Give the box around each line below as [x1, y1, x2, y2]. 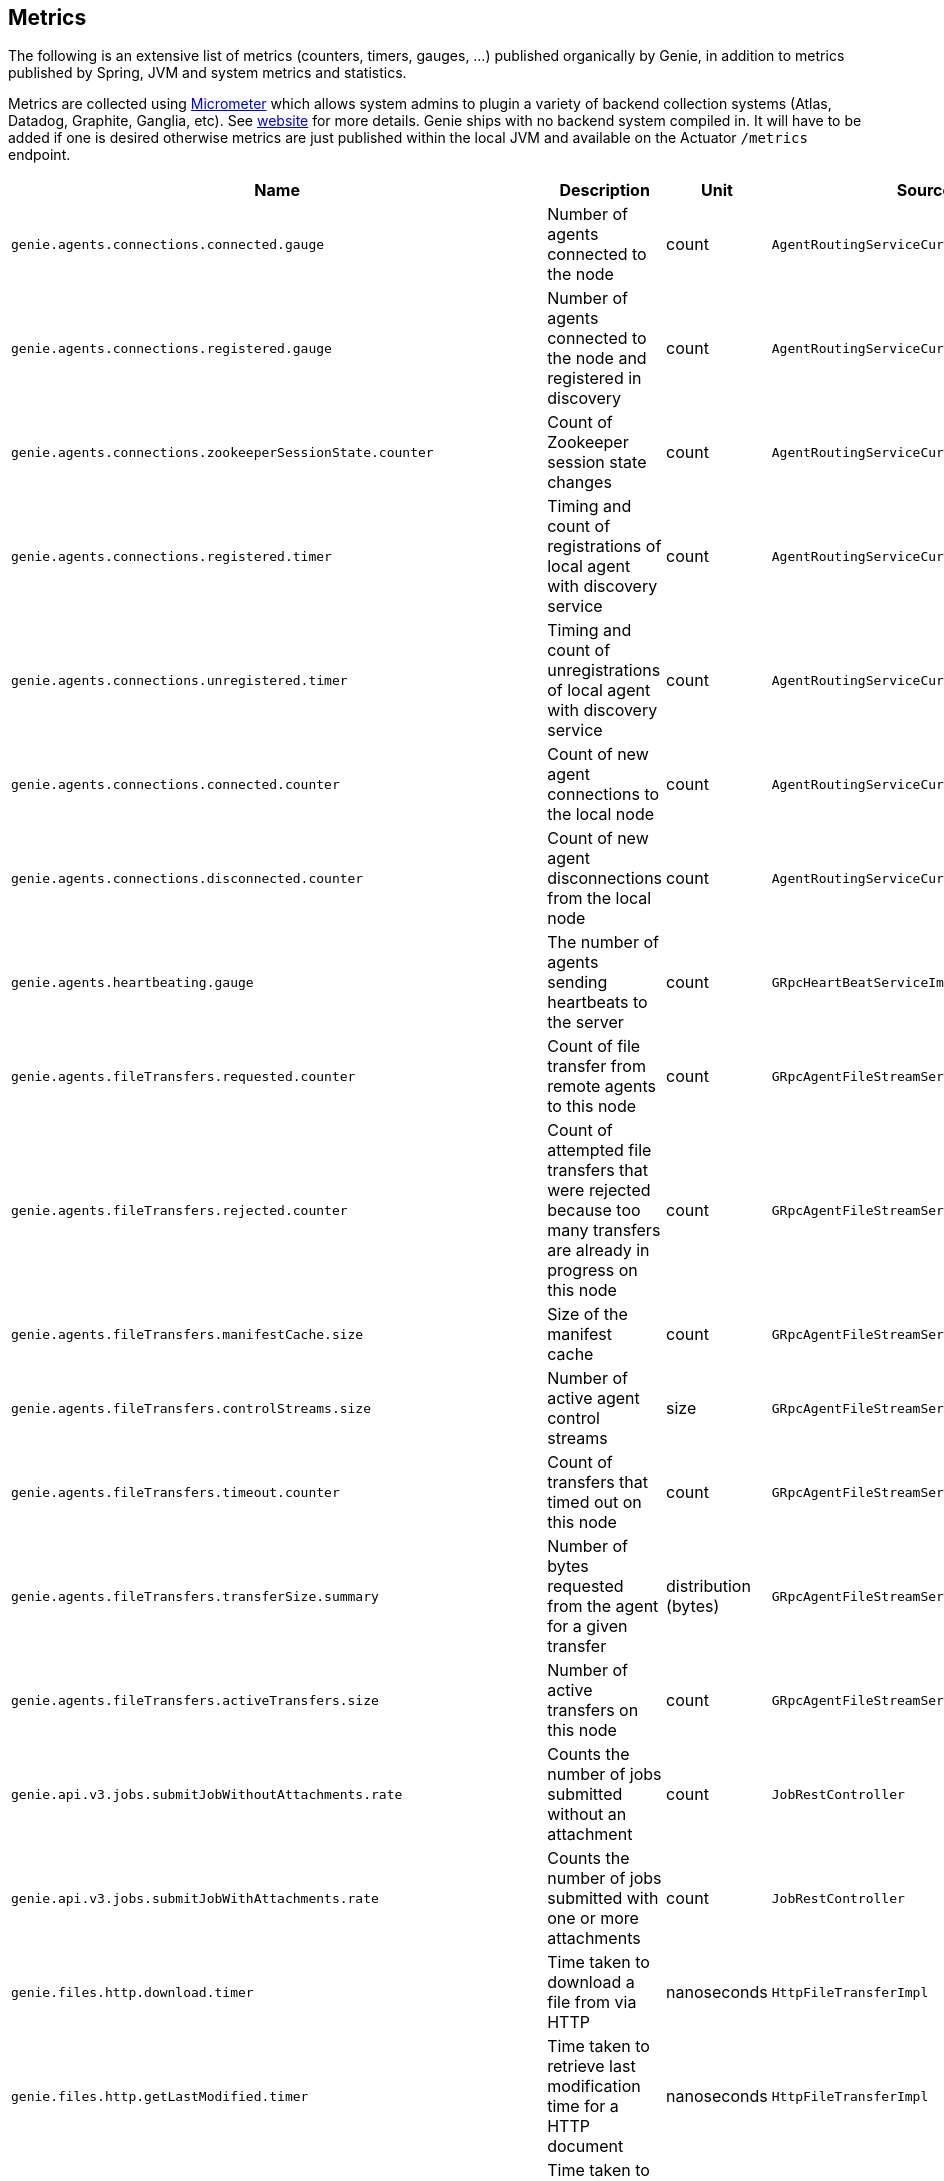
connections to [547, 784, 660, 805]
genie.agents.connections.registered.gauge [11, 340, 332, 356]
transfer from [547, 1056, 646, 1077]
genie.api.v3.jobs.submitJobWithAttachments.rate [11, 1890, 379, 1906]
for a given [547, 1616, 628, 1637]
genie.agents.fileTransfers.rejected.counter [11, 1202, 348, 1218]
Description [559, 180, 650, 201]
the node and [547, 348, 647, 369]
